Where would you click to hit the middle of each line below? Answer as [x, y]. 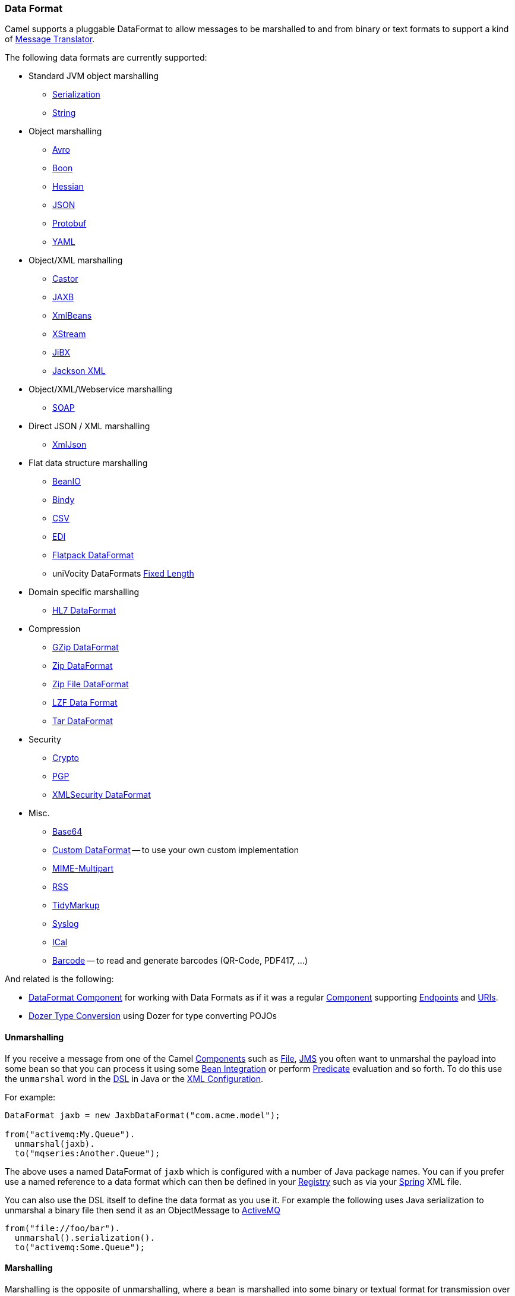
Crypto [66, 758]
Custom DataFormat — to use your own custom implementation [176, 850]
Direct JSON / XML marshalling [89, 426]
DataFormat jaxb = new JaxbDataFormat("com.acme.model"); [143, 1115]
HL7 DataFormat [84, 611]
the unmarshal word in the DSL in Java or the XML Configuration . [134, 1078]
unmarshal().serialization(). [85, 1237]
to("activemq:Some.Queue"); [80, 1247]
